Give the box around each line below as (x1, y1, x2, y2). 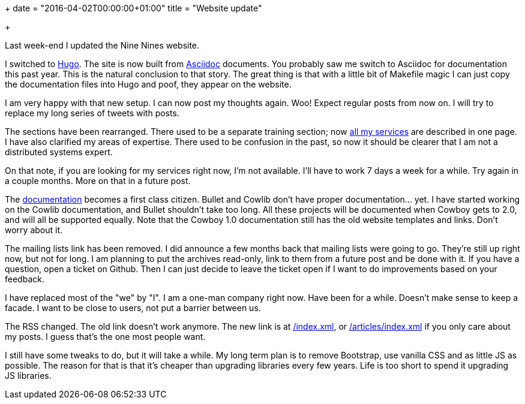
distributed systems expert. (5, 147, 113, 157)
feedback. (5, 274, 44, 284)
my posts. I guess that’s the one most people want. (5, 331, 206, 342)
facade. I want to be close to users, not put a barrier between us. (5, 303, 261, 313)
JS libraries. (5, 370, 52, 381)
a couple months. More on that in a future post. (5, 176, 191, 186)
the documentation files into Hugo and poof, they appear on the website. (5, 79, 292, 89)
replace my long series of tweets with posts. (5, 108, 179, 118)
